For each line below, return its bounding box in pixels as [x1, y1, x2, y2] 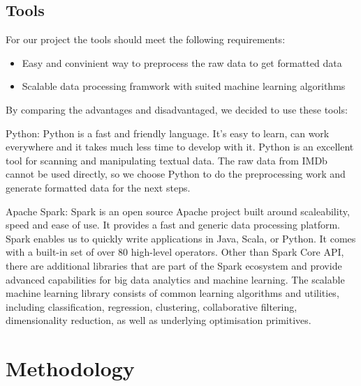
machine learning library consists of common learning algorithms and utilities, [6, 286, 339, 300]
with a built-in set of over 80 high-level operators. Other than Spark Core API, [6, 245, 344, 259]
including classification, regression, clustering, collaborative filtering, [6, 299, 297, 314]
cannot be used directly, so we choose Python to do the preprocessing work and [6, 167, 346, 181]
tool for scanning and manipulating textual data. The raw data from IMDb [6, 153, 327, 167]
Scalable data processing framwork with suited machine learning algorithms [22, 79, 346, 93]
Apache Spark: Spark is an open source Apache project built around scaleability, [6, 203, 350, 218]
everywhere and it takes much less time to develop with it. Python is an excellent [6, 139, 354, 154]
